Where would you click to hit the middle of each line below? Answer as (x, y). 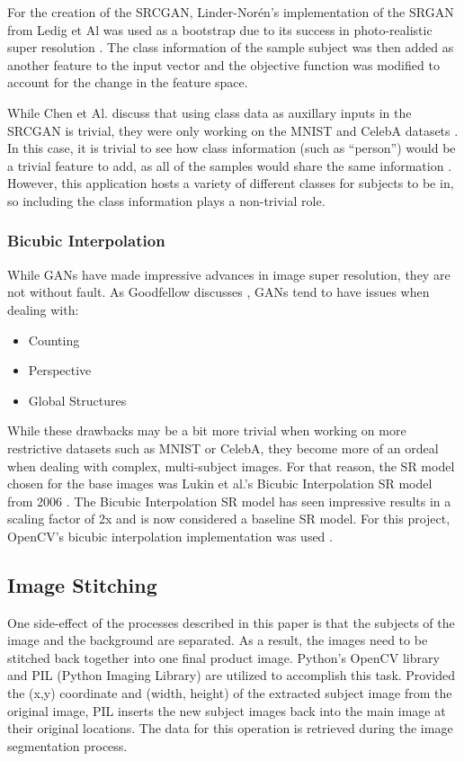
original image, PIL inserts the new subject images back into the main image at (227, 710)
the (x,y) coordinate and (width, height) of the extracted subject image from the (230, 693)
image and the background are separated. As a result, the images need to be (218, 640)
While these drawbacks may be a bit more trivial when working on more (207, 430)
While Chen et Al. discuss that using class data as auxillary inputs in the (210, 112)
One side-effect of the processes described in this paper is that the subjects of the (231, 622)
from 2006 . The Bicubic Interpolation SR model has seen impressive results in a (229, 501)
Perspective (60, 370)
